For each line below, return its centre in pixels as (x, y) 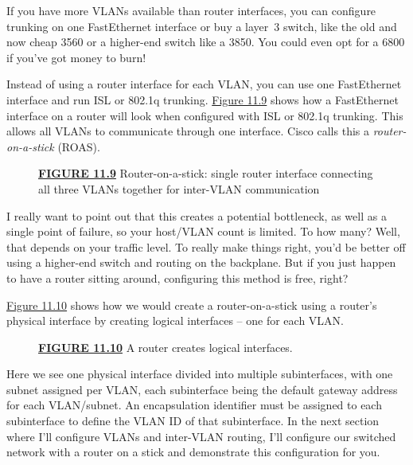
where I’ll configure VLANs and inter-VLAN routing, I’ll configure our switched (201, 436)
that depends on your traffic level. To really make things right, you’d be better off (206, 246)
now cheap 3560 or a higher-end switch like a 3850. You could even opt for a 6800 (206, 42)
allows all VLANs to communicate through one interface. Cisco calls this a (188, 131)
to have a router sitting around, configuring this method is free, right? (177, 277)
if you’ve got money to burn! (76, 57)
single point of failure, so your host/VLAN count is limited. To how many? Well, (203, 231)
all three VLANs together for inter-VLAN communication (179, 188)
